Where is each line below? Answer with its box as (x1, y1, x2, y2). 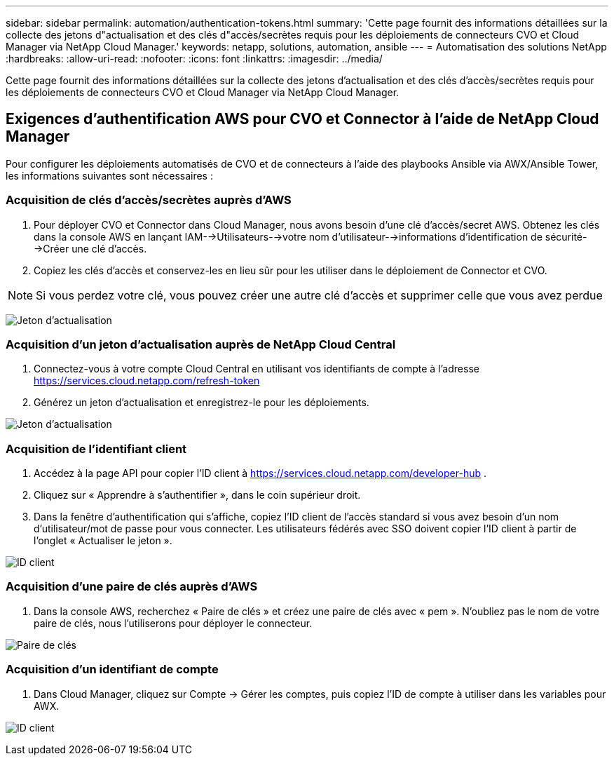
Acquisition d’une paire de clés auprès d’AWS (6, 579, 258, 594)
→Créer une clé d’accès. (34, 242, 147, 255)
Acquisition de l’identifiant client (6, 441, 187, 456)
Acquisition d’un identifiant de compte (6, 662, 219, 677)
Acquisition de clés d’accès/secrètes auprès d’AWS (6, 193, 292, 208)
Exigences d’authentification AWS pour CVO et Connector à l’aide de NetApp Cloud (6, 110, 599, 128)
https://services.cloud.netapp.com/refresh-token (34, 375, 260, 387)
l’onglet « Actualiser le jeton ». (34, 534, 172, 547)
